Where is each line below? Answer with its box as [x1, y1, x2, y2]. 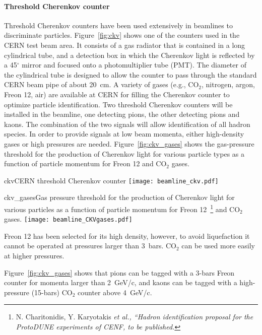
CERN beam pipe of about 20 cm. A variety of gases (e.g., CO [4, 79, 199, 90]
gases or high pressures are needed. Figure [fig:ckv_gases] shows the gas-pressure [4, 138, 254, 149]
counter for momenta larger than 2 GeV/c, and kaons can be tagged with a [4, 277, 237, 288]
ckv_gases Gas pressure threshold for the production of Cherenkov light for [4, 192, 235, 203]
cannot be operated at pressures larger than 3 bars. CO [4, 240, 176, 251]
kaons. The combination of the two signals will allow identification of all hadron [4, 118, 250, 129]
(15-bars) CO [31, 287, 73, 297]
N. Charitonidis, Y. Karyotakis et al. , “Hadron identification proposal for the [16, 311, 253, 322]
